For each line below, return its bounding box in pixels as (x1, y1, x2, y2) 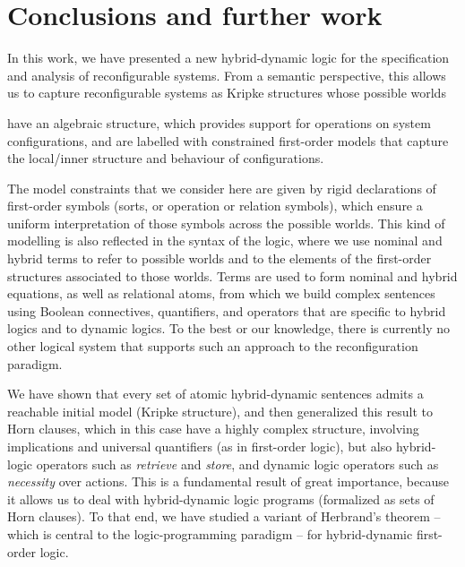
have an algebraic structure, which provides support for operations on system (7, 113, 431, 132)
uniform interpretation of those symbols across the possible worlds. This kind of (7, 213, 445, 232)
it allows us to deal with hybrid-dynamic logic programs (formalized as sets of (7, 489, 435, 508)
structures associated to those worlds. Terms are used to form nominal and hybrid (7, 266, 458, 285)
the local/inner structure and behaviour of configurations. (7, 149, 324, 168)
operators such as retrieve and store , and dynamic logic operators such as (36, 454, 439, 473)
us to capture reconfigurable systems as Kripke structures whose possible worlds (7, 83, 446, 102)
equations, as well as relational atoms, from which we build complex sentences (7, 284, 435, 303)
